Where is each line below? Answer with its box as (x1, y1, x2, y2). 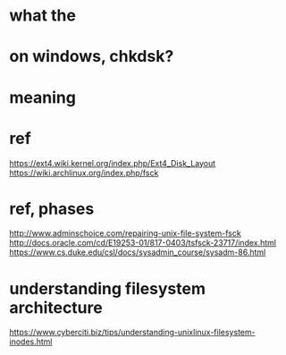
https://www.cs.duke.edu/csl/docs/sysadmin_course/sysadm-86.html (9, 247, 266, 258)
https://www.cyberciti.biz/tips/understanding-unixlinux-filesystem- (9, 327, 257, 338)
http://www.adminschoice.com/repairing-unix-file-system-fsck (9, 228, 241, 239)
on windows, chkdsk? (9, 46, 174, 67)
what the (9, 5, 76, 26)
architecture (9, 297, 103, 317)
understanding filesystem (9, 278, 206, 299)
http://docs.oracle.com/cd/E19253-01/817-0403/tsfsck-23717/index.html (9, 238, 277, 249)
